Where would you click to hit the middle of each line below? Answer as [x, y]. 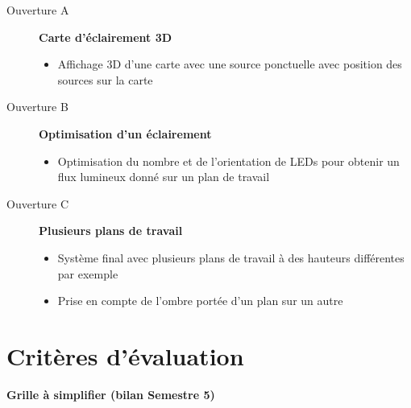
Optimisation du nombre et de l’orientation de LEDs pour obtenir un [228, 161]
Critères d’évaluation [125, 355]
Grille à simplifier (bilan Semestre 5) [111, 394]
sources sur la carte [105, 79]
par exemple [88, 273]
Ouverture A [38, 10]
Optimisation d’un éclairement [125, 133]
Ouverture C [38, 203]
